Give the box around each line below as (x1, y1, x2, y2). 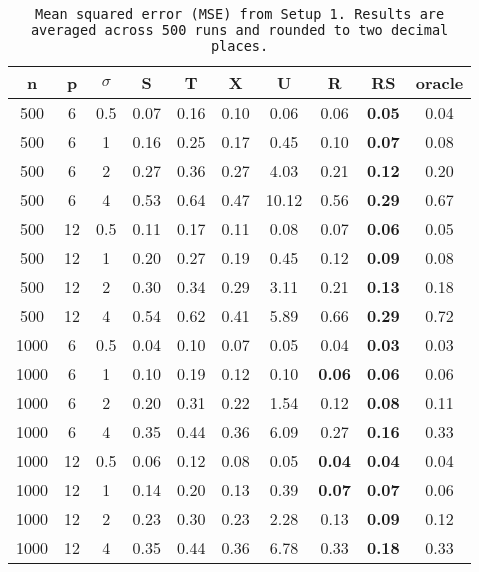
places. (210, 38, 269, 54)
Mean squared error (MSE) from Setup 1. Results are (34, 6, 445, 22)
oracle (415, 71, 464, 94)
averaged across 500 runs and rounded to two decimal (30, 22, 449, 38)
